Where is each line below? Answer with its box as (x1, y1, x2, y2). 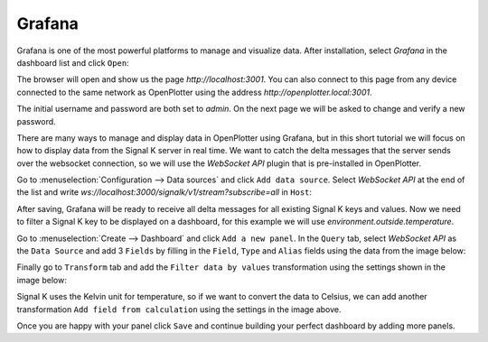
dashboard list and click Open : (16, 57, 130, 68)
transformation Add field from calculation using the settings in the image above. (16, 303, 343, 315)
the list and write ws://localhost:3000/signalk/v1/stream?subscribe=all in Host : (16, 187, 312, 198)
